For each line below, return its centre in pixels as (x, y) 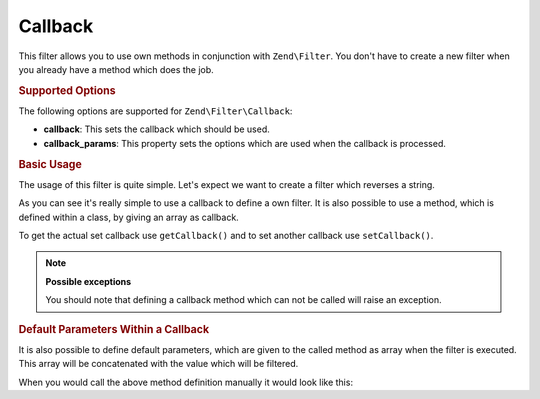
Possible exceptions (88, 281)
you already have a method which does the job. (116, 69)
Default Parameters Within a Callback (114, 329)
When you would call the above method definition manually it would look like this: (186, 382)
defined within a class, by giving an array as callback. (128, 217)
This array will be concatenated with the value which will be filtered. (158, 364)
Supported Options (67, 90)
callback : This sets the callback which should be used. (156, 129)
